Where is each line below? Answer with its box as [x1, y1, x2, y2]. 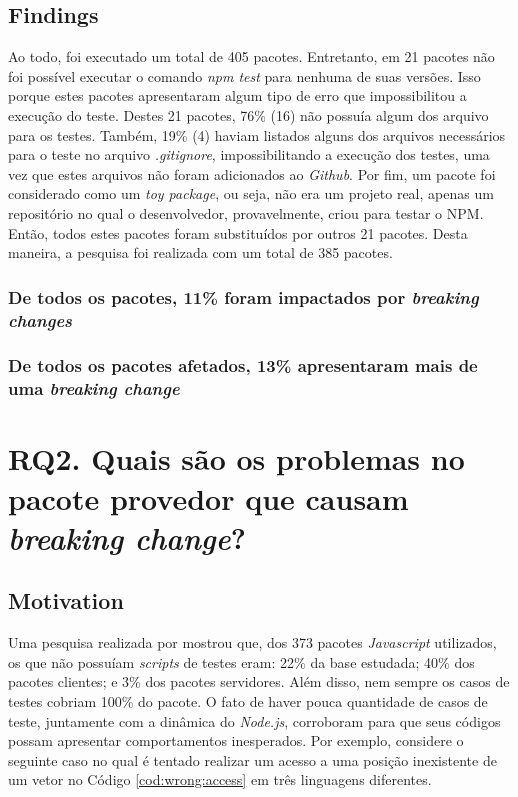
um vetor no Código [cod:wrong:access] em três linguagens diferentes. [8, 769, 432, 790]
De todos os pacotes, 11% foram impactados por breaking [8, 284, 479, 309]
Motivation [8, 585, 124, 616]
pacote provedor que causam [8, 477, 409, 518]
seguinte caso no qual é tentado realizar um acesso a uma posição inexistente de [8, 749, 497, 770]
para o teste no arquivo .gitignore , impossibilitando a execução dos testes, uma [8, 144, 490, 165]
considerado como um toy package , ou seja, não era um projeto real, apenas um [8, 183, 494, 204]
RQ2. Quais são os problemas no [8, 438, 465, 479]
